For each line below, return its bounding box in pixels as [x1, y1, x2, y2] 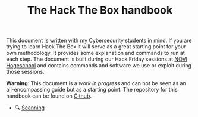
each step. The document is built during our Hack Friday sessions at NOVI [6, 56, 188, 63]
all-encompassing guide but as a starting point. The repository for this [6, 86, 178, 93]
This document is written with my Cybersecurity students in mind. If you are [6, 37, 192, 44]
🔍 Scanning [14, 104, 45, 111]
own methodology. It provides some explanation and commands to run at [6, 50, 186, 57]
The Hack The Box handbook [27, 4, 173, 17]
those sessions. [6, 69, 45, 76]
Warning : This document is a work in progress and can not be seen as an [6, 80, 186, 87]
